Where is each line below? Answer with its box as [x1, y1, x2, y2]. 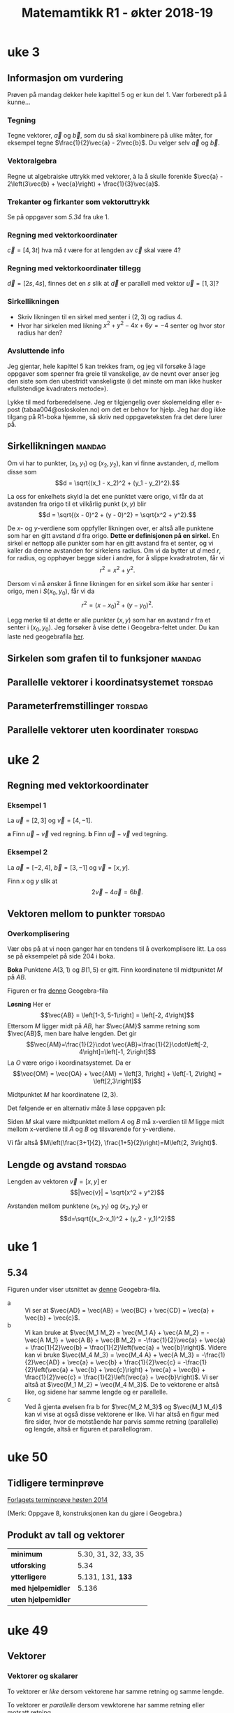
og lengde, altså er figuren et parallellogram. [24, 1425, 152, 1434]
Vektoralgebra [7, 156, 57, 166]
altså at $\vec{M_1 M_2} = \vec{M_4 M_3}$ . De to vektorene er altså [24, 1380, 219, 1389]
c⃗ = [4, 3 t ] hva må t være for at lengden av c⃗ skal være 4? [7, 246, 182, 254]
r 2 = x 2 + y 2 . [99, 564, 136, 574]
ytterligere [10, 1572, 47, 1582]
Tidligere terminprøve [7, 1477, 104, 1489]
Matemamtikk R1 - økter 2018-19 [21, 5, 214, 21]
